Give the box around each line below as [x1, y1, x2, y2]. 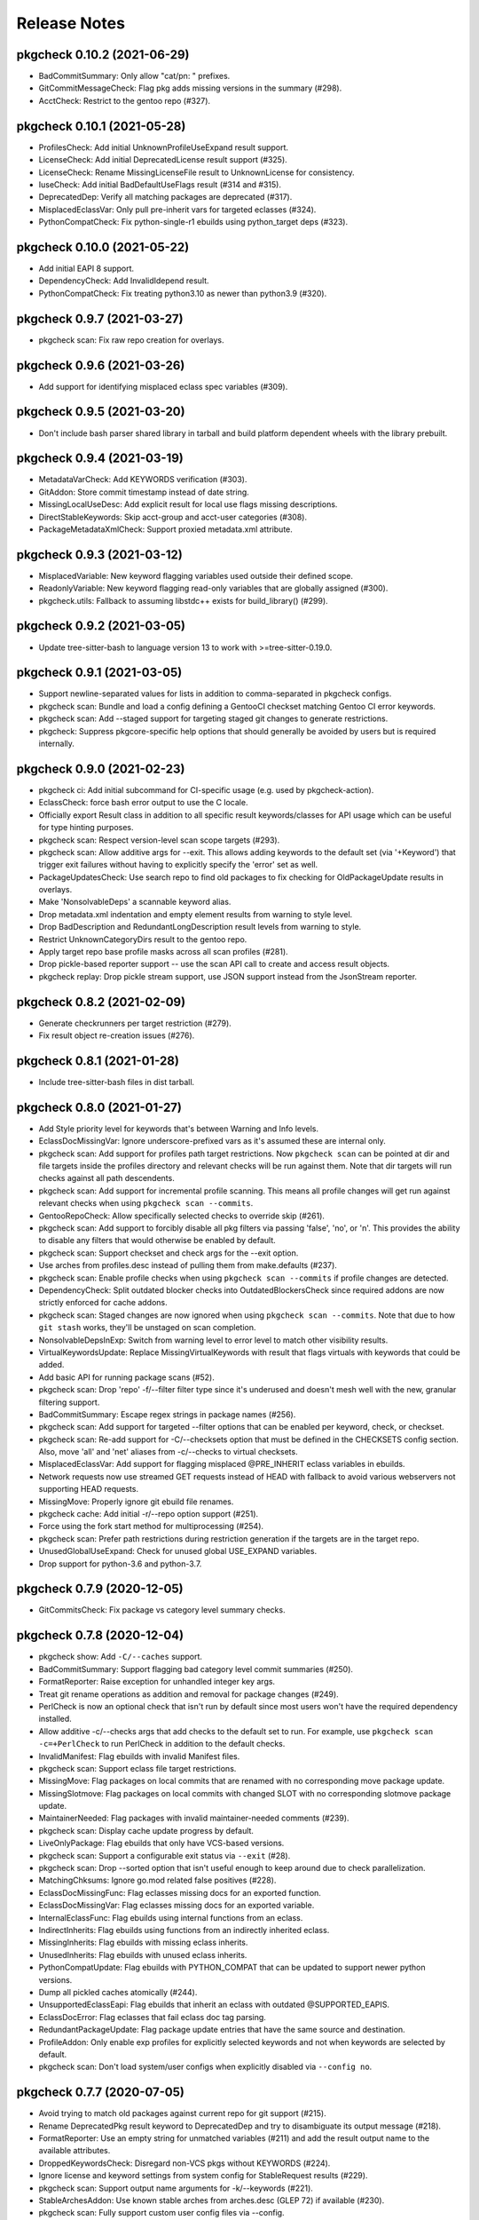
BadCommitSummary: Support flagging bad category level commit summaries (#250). [38, 1663, 354, 1674]
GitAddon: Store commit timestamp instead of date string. [38, 487, 250, 497]
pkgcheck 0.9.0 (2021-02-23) [16, 761, 185, 776]
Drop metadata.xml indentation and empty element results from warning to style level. [38, 908, 353, 919]
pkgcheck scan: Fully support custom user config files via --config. [38, 2208, 285, 2218]
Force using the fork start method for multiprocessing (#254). [38, 1521, 264, 1532]
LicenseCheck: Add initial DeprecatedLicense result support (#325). [38, 155, 287, 165]
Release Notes [16, 13, 126, 33]
